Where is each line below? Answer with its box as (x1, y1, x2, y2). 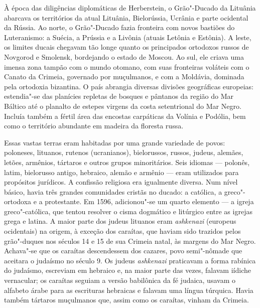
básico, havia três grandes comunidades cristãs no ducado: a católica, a (4, 186, 222, 197)
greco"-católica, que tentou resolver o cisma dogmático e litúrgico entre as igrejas (4, 206, 252, 216)
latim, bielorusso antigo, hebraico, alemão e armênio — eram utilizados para (4, 167, 239, 177)
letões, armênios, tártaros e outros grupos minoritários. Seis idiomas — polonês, (4, 157, 250, 167)
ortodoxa (4, 196, 32, 207)
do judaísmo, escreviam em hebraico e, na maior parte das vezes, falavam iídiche (4, 265, 251, 275)
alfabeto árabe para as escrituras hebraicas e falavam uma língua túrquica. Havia (4, 284, 253, 295)
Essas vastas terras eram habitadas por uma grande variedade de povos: (4, 137, 225, 147)
